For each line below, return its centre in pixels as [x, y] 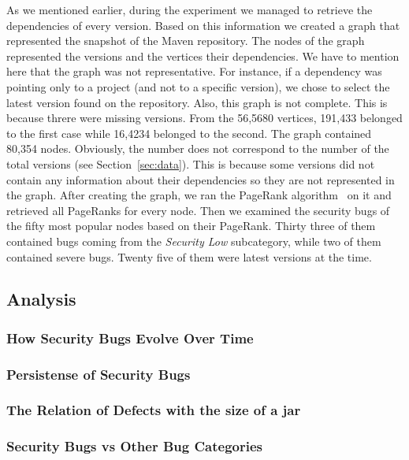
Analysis [41, 299]
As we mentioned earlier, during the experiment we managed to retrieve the [190, 9]
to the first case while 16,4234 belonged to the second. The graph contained [189, 133]
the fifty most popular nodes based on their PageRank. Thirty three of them [191, 226]
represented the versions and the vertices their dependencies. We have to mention [203, 56]
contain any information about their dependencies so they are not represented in [201, 179]
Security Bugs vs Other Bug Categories [134, 446]
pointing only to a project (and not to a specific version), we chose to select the [198, 86]
